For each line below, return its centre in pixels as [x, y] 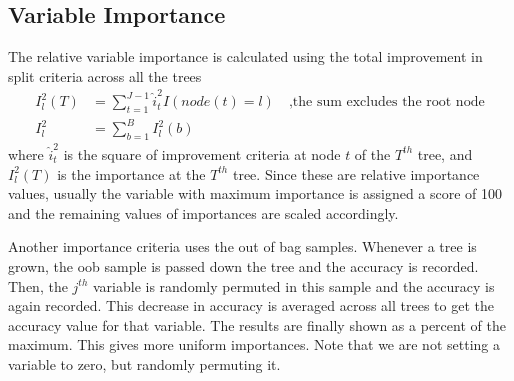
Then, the [38, 285]
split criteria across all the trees [105, 75]
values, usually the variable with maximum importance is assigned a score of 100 [255, 193]
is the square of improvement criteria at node [202, 153]
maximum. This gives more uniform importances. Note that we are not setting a [254, 344]
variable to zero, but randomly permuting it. [144, 363]
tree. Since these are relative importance [356, 173]
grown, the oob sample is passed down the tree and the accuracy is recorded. [243, 265]
